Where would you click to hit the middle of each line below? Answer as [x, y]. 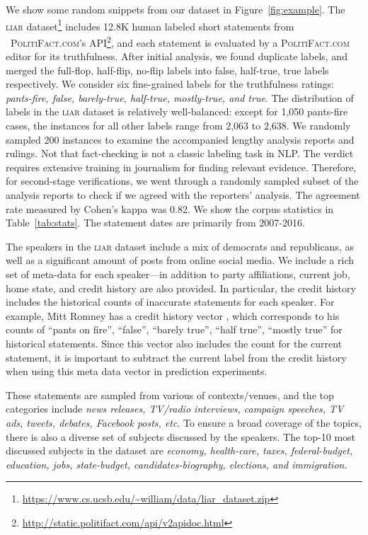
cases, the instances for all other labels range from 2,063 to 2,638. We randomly [178, 126]
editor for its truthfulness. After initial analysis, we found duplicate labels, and [177, 56]
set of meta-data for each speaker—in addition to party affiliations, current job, [178, 274]
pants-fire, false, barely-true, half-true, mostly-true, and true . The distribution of [180, 97]
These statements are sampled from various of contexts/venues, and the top [170, 395]
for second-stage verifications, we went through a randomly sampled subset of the [182, 181]
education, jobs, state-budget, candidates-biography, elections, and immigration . [177, 464]
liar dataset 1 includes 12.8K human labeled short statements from [150, 25]
